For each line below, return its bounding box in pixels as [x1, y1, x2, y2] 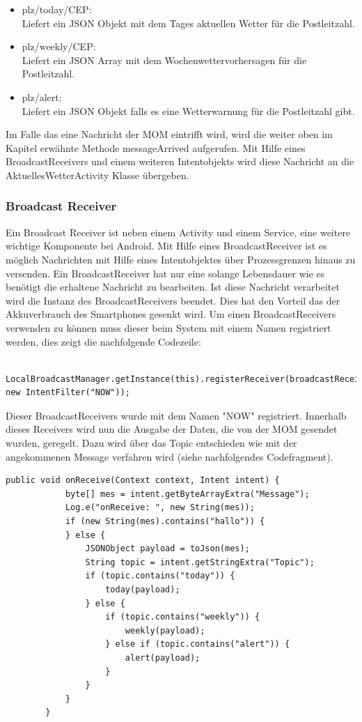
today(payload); [105, 585, 180, 594]
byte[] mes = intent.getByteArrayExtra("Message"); [65, 489, 310, 499]
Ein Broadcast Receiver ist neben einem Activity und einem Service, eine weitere [6, 224, 351, 239]
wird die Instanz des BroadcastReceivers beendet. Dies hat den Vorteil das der [6, 293, 340, 307]
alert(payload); [125, 652, 200, 663]
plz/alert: [22, 89, 62, 104]
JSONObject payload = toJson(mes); [85, 544, 250, 554]
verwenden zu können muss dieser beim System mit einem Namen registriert [6, 320, 331, 335]
